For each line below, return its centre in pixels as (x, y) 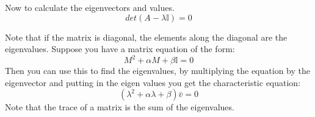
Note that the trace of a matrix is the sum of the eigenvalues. (120, 107)
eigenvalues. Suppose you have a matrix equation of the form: (120, 49)
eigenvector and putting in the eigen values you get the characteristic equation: (153, 82)
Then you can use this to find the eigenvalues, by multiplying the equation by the (157, 71)
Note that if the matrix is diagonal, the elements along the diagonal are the (146, 37)
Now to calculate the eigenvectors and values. (90, 7)
